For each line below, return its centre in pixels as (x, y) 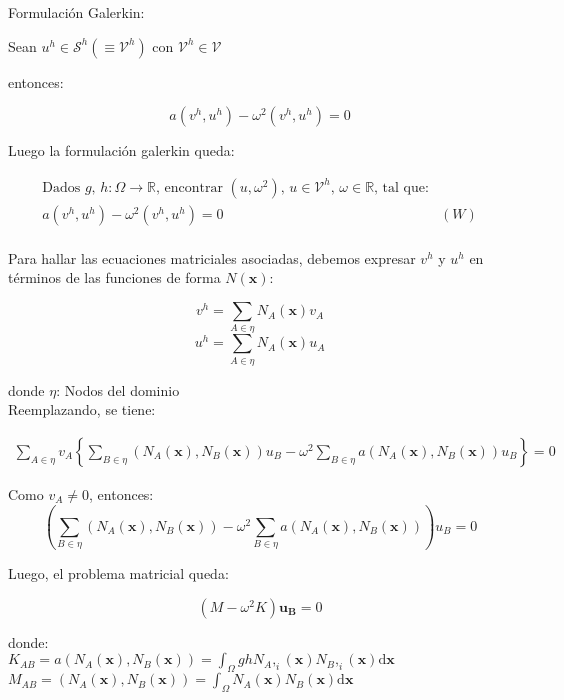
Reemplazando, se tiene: (82, 409)
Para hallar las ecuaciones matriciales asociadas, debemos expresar (212, 257)
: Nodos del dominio (118, 389)
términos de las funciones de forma (114, 277)
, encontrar (189, 187)
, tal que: (401, 187)
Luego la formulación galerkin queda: (121, 150)
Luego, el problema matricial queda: (118, 573)
